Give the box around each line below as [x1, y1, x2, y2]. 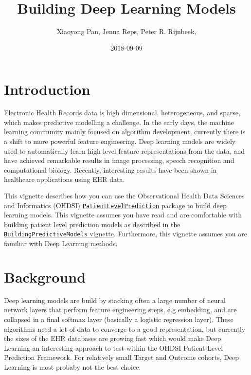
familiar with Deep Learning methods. [4, 238, 118, 249]
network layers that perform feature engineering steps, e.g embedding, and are [4, 304, 237, 315]
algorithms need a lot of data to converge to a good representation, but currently [4, 323, 246, 334]
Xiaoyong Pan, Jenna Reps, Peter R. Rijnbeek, [56, 26, 197, 36]
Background [4, 267, 86, 286]
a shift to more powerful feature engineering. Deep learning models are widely [4, 136, 236, 146]
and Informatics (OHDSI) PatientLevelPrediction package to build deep [4, 200, 227, 210]
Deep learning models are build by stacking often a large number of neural [4, 295, 226, 305]
